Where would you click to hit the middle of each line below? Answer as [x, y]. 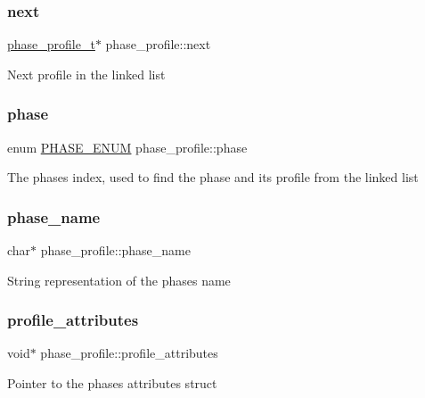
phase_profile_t [51, 44]
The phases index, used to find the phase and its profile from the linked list [213, 177]
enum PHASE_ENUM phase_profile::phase [127, 147]
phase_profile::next [158, 44]
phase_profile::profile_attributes [129, 353]
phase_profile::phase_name [115, 250]
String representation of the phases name [119, 280]
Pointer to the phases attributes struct [112, 383]
